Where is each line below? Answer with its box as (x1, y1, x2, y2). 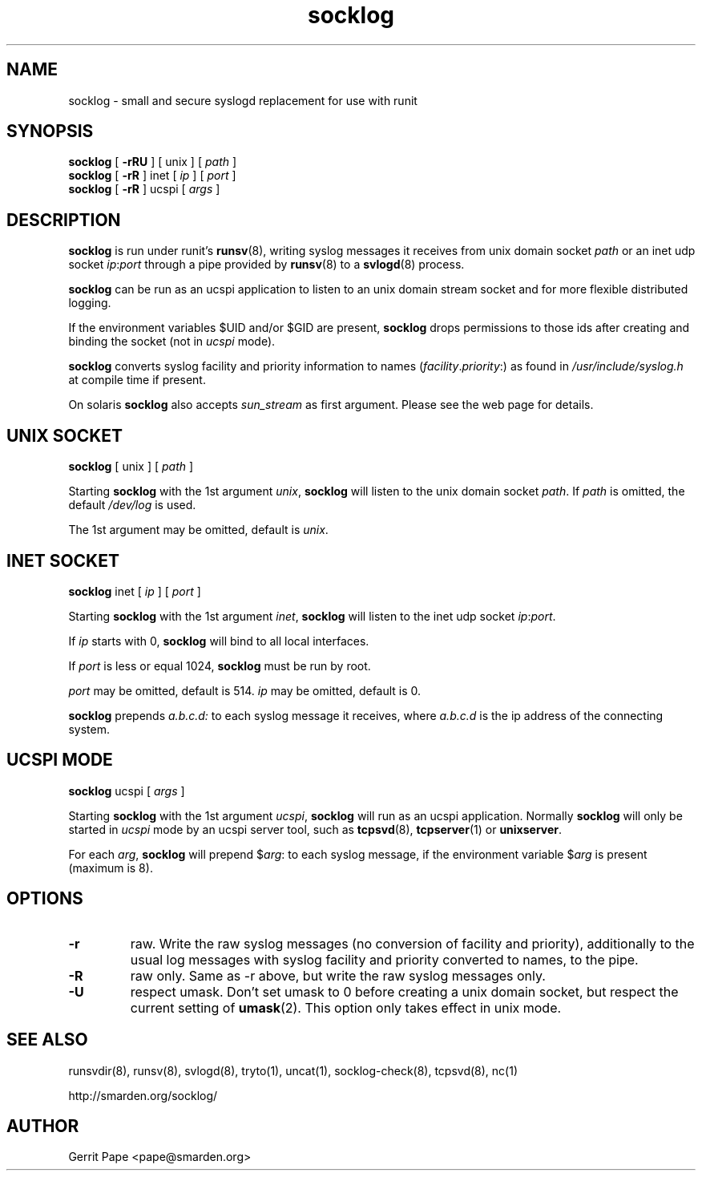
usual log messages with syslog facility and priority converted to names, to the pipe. (130, 951, 639, 968)
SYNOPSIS (6, 121, 94, 142)
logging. (68, 296, 111, 310)
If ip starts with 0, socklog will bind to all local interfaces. (68, 633, 369, 648)
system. (68, 722, 110, 736)
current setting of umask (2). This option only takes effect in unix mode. (130, 999, 562, 1016)
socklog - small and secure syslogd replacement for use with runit (68, 93, 418, 107)
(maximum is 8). (68, 860, 153, 875)
